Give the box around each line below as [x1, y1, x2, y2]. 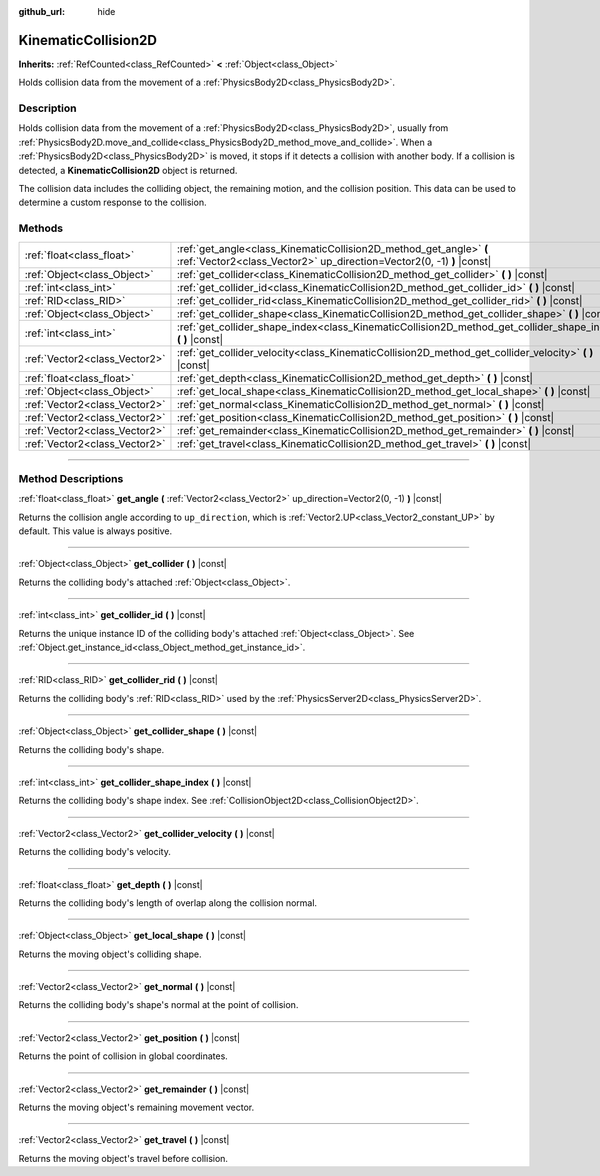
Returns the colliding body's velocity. [18, 846, 172, 858]
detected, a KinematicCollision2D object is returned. [18, 164, 238, 176]
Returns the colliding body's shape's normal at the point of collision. [18, 999, 299, 1011]
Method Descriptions [18, 471, 124, 485]
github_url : [18, 6, 65, 17]
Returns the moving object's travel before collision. [18, 1152, 229, 1164]
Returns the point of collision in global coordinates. [18, 1050, 229, 1062]
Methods [18, 221, 64, 235]
